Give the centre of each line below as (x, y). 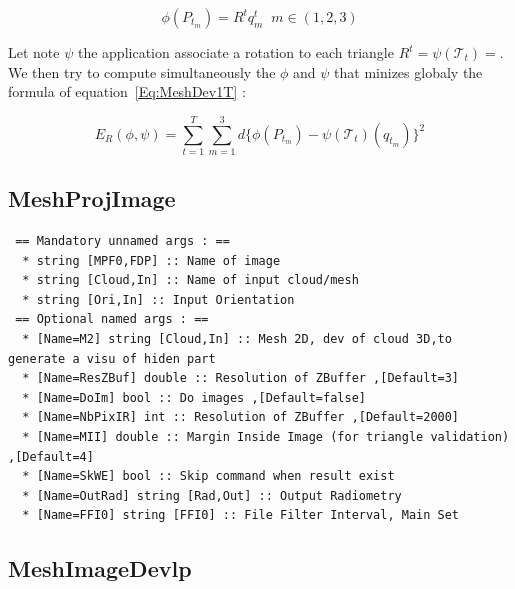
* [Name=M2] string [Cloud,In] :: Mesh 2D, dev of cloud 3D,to (237, 339)
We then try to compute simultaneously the (142, 71)
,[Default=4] (51, 456)
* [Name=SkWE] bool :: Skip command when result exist (208, 476)
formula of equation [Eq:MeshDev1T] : (127, 91)
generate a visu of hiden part (112, 358)
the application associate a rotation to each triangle (235, 52)
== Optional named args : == (112, 319)
